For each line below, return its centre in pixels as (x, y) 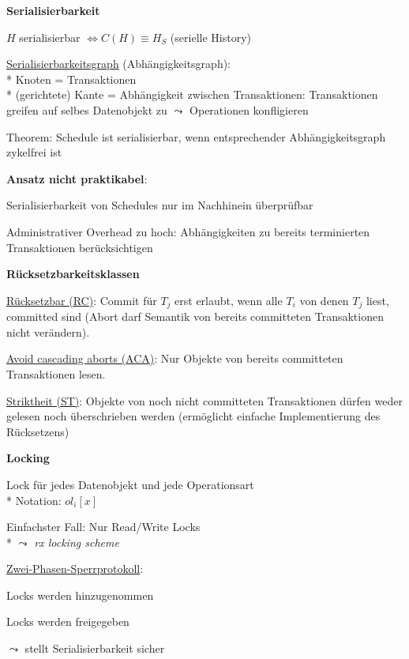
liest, (377, 300)
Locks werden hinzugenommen (80, 595)
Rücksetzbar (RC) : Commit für (82, 300)
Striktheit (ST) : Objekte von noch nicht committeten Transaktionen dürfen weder (204, 400)
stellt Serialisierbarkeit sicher (95, 648)
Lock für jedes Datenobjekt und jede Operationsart (130, 484)
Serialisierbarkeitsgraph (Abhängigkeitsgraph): (119, 64)
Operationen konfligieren (249, 109)
